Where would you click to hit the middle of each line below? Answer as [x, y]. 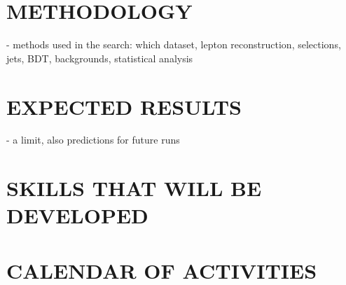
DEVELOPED [77, 215]
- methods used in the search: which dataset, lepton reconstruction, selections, [174, 44]
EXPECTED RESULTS [124, 106]
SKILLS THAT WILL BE [134, 188]
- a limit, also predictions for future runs [93, 140]
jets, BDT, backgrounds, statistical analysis [100, 58]
